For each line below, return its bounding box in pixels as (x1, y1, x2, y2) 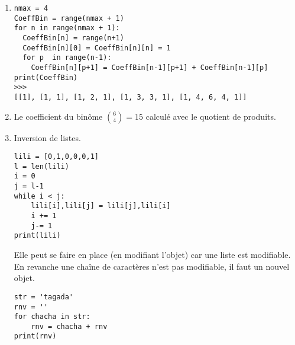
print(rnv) (14, 332, 57, 341)
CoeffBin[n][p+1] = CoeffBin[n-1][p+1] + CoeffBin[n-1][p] (31, 63, 268, 72)
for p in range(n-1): (22, 53, 112, 62)
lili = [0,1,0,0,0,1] (14, 152, 99, 161)
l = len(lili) (14, 162, 69, 171)
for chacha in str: (14, 312, 90, 321)
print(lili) (14, 231, 61, 240)
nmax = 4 (14, 4, 48, 12)
